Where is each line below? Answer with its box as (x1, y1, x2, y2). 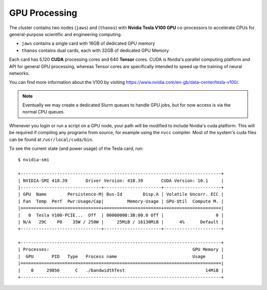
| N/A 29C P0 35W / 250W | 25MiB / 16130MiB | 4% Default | (18, 219, 224, 224)
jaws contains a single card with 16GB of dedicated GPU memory (21, 40, 155, 46)
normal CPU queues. (22, 109, 65, 115)
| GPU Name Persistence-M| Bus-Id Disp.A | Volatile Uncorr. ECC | (18, 191, 224, 197)
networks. (9, 70, 30, 76)
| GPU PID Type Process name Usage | (18, 254, 224, 259)
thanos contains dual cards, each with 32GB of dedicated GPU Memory (21, 47, 169, 53)
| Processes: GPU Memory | (18, 247, 224, 253)
